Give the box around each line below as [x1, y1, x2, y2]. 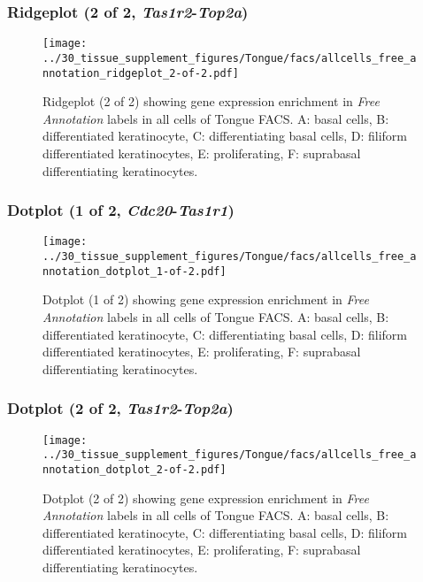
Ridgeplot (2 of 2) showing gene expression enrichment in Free [42, 92, 380, 111]
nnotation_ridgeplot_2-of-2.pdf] [42, 66, 239, 80]
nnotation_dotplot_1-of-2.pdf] [42, 264, 227, 278]
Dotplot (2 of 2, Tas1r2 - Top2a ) [7, 397, 234, 419]
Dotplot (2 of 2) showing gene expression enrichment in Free [42, 488, 369, 507]
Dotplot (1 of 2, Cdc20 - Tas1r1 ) [7, 199, 235, 221]
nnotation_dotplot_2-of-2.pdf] [42, 463, 227, 476]
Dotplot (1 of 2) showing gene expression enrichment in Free [42, 290, 369, 309]
